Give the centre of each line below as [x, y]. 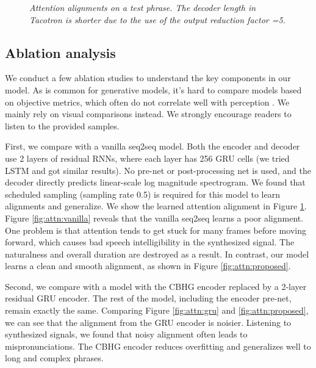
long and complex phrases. [54, 358]
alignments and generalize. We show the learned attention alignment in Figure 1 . [156, 206]
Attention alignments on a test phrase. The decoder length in [143, 7]
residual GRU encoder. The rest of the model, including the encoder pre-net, [148, 298]
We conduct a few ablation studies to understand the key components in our [148, 78]
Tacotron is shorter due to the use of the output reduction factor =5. [157, 19]
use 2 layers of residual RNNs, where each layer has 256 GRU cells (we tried [147, 158]
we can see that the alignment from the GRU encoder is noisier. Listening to [148, 322]
